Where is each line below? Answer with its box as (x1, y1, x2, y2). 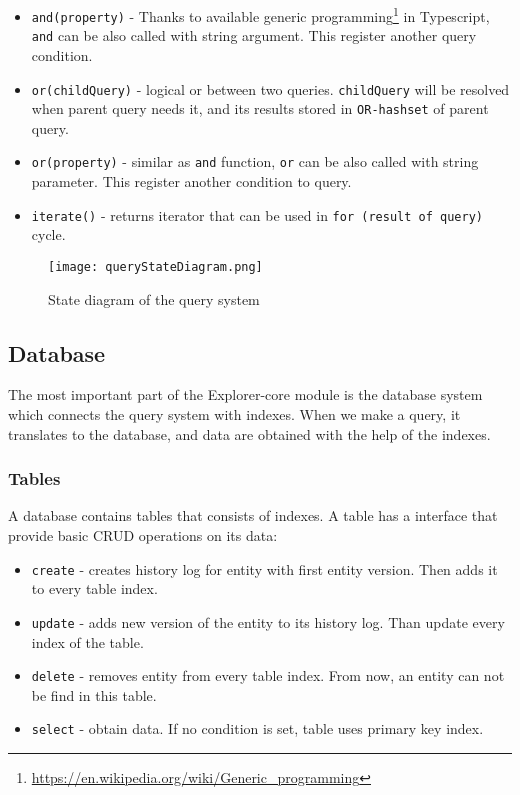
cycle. (31, 224, 66, 245)
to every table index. (31, 578, 158, 599)
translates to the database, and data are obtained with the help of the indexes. (8, 423, 491, 444)
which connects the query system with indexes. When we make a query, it (8, 404, 461, 425)
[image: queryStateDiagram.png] (48, 259, 263, 274)
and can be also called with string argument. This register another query (31, 25, 477, 46)
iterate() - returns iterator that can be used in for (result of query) (31, 204, 483, 225)
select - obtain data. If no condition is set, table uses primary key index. (31, 718, 484, 739)
